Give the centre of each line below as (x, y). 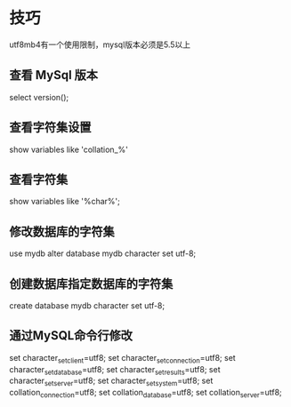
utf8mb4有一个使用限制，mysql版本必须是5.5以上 (100, 44)
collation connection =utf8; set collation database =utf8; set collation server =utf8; (145, 394)
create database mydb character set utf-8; (87, 306)
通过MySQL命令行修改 (71, 335)
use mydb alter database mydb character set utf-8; (103, 253)
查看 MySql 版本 (54, 75)
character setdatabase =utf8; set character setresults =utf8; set (115, 370)
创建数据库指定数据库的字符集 (91, 284)
